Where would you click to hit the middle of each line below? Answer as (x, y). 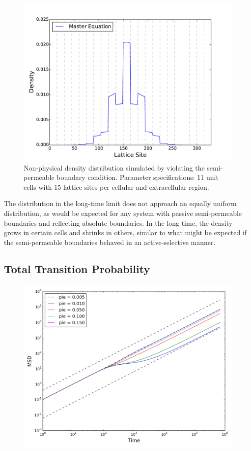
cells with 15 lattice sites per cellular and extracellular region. (116, 187)
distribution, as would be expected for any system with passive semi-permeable (123, 213)
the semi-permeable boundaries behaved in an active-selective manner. (110, 242)
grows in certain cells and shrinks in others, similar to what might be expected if (125, 232)
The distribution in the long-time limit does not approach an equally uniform (120, 203)
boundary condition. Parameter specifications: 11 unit (138, 177)
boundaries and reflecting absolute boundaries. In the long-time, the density (118, 223)
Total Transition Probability (77, 268)
